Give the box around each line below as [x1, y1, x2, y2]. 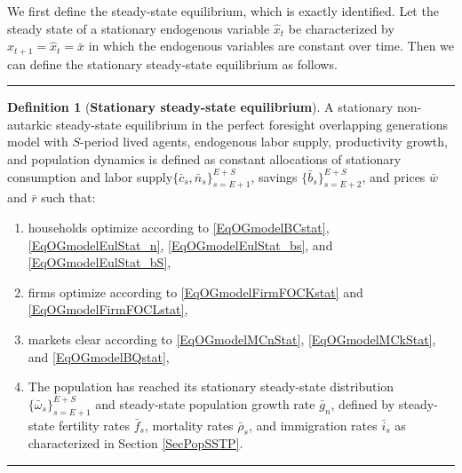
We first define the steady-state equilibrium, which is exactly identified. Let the [7, 2, 439, 20]
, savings [251, 167, 298, 185]
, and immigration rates [248, 415, 378, 434]
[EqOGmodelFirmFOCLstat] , [28, 300, 188, 319]
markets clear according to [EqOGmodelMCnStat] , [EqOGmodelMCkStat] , [28, 329, 436, 348]
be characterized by [288, 19, 394, 37]
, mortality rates [144, 415, 234, 434]
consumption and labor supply [7, 167, 173, 185]
